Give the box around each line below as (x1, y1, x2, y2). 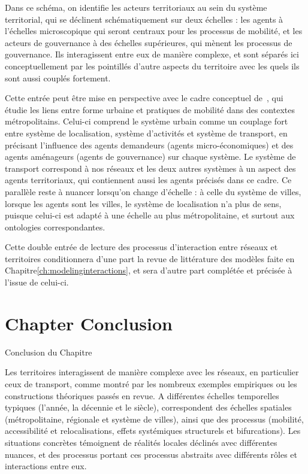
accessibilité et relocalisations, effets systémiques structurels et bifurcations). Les (5, 424, 301, 437)
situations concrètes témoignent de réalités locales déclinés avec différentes (5, 436, 277, 448)
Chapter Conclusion (5, 311, 173, 335)
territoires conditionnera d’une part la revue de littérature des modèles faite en (5, 252, 295, 265)
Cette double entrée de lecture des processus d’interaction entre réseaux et (5, 241, 278, 253)
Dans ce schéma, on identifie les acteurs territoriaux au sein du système (5, 1, 267, 13)
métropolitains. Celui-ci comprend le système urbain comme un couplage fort (5, 115, 288, 127)
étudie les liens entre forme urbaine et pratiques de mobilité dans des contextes (5, 103, 295, 116)
